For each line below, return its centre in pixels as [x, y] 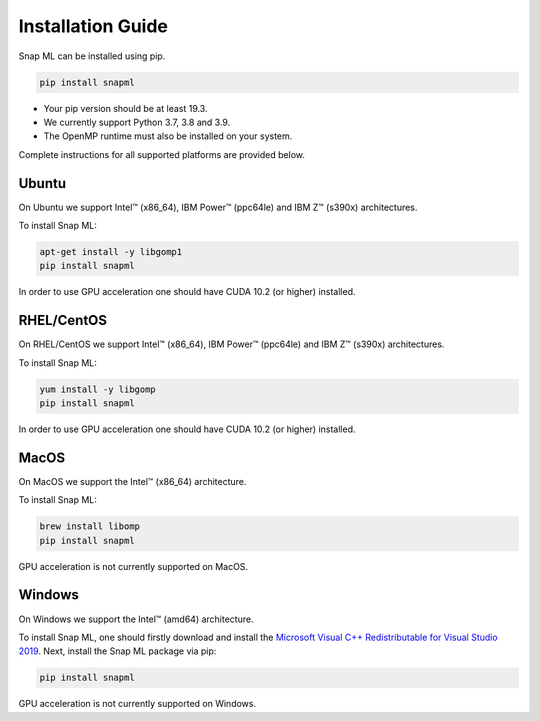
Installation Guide [93, 26]
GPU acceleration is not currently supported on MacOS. [133, 566]
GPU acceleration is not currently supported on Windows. [137, 704]
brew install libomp [89, 526]
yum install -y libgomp [98, 389]
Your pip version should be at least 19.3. [125, 108]
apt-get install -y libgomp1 [111, 251]
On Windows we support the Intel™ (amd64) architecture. [136, 619]
